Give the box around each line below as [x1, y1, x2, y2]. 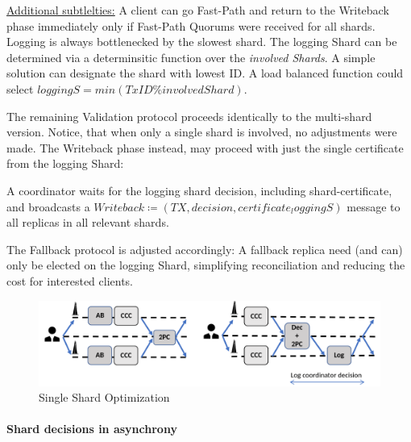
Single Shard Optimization [39, 389, 170, 406]
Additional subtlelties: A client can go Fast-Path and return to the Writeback [6, 2, 389, 18]
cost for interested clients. [6, 272, 134, 289]
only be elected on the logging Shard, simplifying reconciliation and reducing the [6, 256, 405, 273]
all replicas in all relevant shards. [6, 214, 169, 231]
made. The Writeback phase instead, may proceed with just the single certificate [6, 139, 404, 156]
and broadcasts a [6, 198, 90, 215]
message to [347, 198, 401, 215]
